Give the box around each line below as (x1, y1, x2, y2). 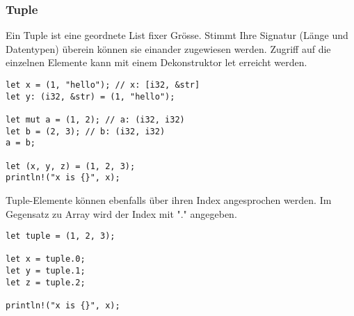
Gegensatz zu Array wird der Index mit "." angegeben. (6, 206, 237, 221)
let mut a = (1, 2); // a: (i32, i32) (6, 114, 185, 125)
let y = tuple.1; (6, 266, 86, 276)
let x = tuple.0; (6, 254, 86, 264)
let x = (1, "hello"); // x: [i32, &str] (6, 80, 200, 90)
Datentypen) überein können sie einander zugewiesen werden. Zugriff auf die (6, 41, 331, 56)
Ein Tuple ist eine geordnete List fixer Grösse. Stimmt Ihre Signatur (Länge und (6, 28, 348, 42)
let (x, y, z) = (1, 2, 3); (6, 161, 136, 171)
